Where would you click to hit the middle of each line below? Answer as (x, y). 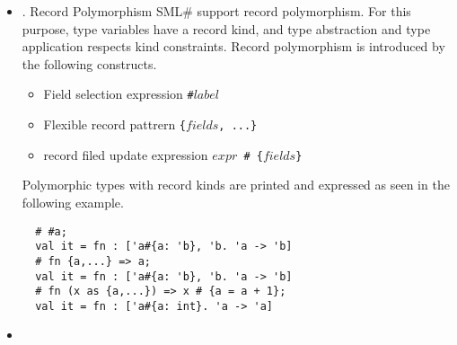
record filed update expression (126, 154)
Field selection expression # (119, 94)
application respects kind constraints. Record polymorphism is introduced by (233, 46)
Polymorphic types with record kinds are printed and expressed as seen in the (236, 185)
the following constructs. (89, 63)
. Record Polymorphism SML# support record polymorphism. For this (216, 11)
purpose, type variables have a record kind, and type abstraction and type (226, 28)
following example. (73, 202)
